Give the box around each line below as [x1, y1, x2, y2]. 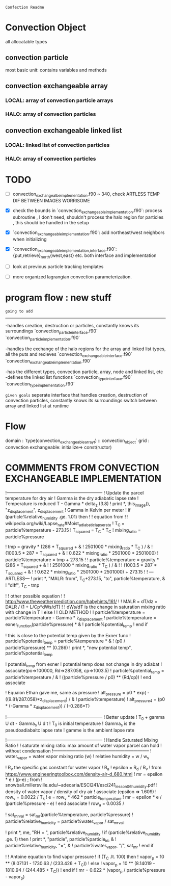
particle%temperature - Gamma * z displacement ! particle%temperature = [5, 615, 157, 622]
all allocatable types [5, 38, 47, 44]
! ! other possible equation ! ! [5, 593, 65, 599]
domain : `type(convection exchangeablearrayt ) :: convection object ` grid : [5, 437, 150, 445]
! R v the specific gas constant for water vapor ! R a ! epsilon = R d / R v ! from [5, 764, 162, 772]
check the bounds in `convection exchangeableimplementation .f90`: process [12, 207, 162, 215]
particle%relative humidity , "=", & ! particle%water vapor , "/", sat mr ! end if [5, 843, 154, 850]
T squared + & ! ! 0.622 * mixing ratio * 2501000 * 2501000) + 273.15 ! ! [5, 569, 148, 576]
